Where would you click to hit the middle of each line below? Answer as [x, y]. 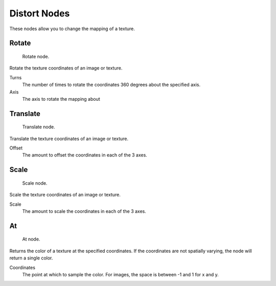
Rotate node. [36, 56]
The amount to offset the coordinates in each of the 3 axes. [85, 155]
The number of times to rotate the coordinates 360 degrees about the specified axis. [111, 85]
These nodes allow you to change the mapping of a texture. [72, 29]
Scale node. [35, 183]
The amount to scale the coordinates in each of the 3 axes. [84, 211]
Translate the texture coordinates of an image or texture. [69, 139]
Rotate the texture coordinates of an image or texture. [66, 68]
